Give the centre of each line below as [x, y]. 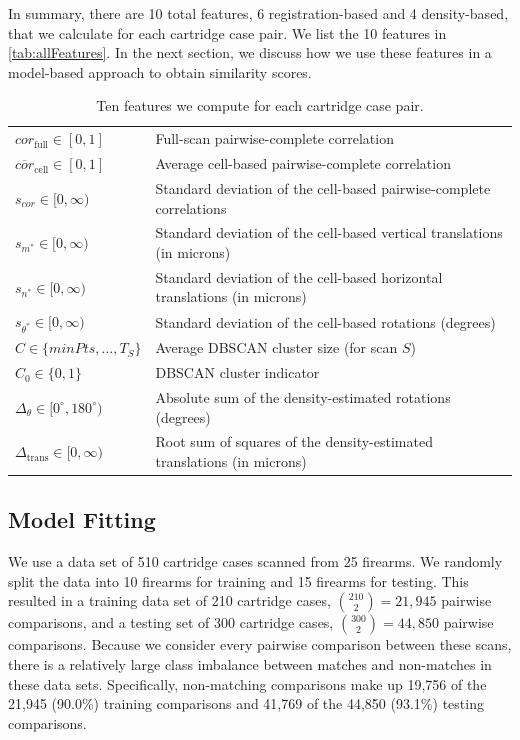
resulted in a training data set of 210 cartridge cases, [169, 600]
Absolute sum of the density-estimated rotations [303, 396]
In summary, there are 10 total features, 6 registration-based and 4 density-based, [258, 13]
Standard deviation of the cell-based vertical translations [329, 232]
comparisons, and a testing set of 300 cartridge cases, [171, 622]
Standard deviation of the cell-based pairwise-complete [323, 187]
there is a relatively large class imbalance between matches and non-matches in [250, 664]
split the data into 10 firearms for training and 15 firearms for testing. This [238, 580]
